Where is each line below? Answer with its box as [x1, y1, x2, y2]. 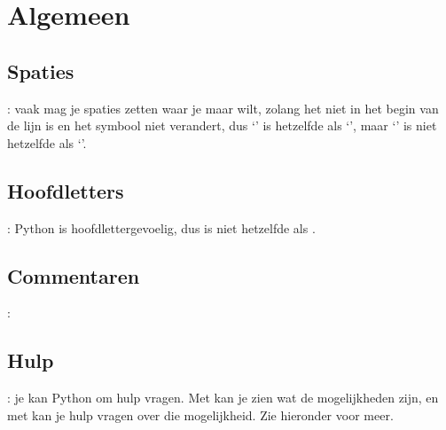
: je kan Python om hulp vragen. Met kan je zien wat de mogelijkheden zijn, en [7, 388, 439, 407]
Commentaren [7, 262, 140, 289]
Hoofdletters [7, 176, 124, 204]
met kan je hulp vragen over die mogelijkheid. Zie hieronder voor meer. [7, 405, 394, 424]
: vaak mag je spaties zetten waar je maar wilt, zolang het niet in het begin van [7, 98, 439, 117]
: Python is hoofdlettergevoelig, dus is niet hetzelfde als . [7, 218, 316, 237]
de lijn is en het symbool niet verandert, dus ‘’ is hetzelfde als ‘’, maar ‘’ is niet [7, 116, 437, 135]
